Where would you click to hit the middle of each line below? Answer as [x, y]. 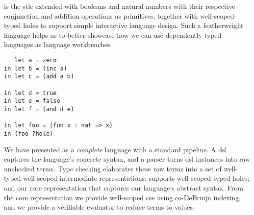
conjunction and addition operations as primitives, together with [101, 15]
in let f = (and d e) [39, 109]
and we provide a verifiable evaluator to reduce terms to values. [99, 207]
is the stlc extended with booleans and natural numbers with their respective [120, 6]
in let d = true [30, 93]
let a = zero [36, 60]
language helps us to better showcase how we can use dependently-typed [113, 35]
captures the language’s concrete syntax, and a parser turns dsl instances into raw [127, 159]
